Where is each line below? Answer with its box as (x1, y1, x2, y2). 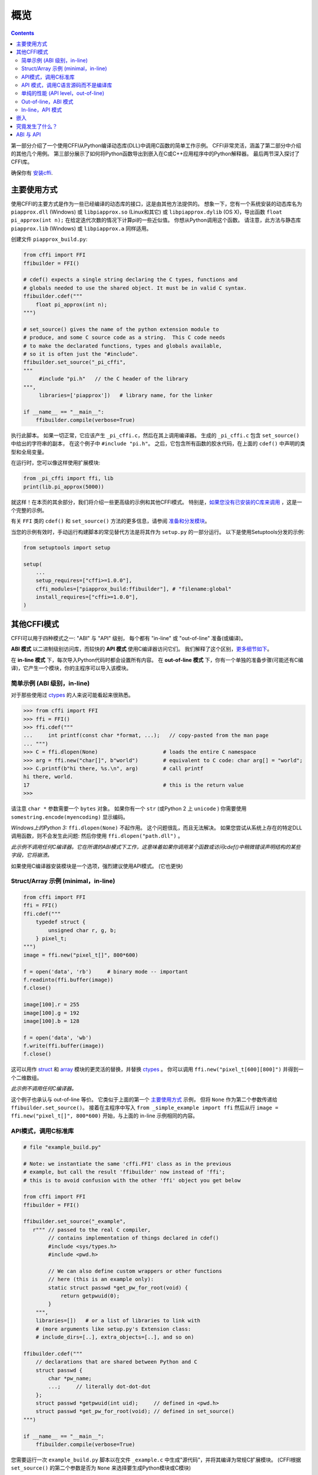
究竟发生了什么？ (16, 123, 58, 130)
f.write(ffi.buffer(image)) (23, 1043, 104, 1050)
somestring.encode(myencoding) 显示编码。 (11, 813, 129, 820)
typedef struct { (35, 919, 86, 926)
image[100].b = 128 (23, 1018, 79, 1024)
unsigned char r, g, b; (48, 927, 117, 933)
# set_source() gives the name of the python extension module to (23, 326, 219, 333)
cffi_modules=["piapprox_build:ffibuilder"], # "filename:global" (35, 585, 232, 592)
